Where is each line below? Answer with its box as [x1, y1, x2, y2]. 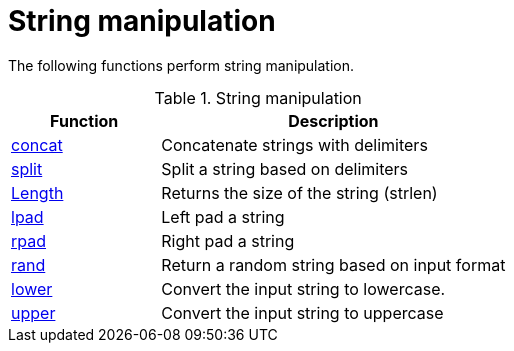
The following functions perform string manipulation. [8, 56, 355, 74]
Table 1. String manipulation [154, 87, 362, 108]
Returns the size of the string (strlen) [161, 182, 438, 203]
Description [288, 110, 379, 131]
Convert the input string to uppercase [161, 302, 444, 323]
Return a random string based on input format [161, 254, 506, 275]
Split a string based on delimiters [161, 158, 409, 179]
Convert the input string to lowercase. [161, 278, 446, 299]
